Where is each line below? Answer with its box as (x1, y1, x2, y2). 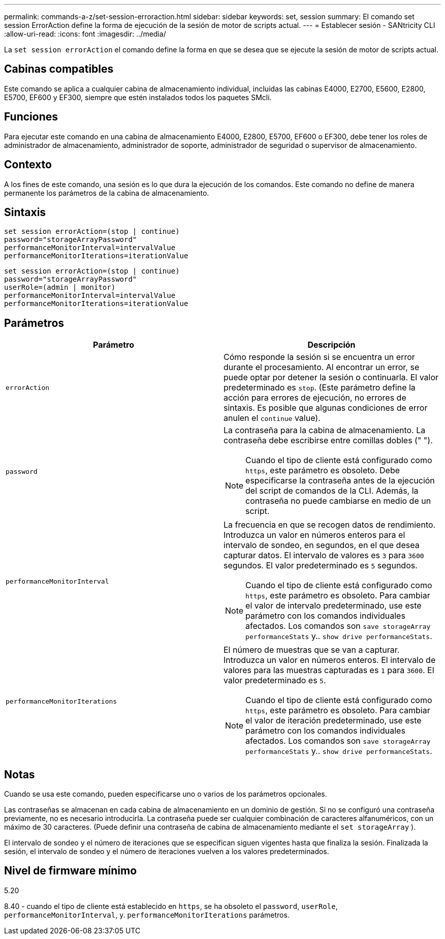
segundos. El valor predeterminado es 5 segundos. (224, 560, 418, 571)
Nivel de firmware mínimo (4, 864, 137, 877)
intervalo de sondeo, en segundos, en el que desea (224, 540, 420, 551)
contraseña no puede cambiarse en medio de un (245, 496, 431, 506)
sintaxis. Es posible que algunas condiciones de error (224, 403, 428, 413)
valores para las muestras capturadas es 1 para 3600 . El (224, 665, 434, 676)
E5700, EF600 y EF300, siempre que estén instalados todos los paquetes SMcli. (4, 93, 272, 102)
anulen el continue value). (224, 413, 321, 423)
